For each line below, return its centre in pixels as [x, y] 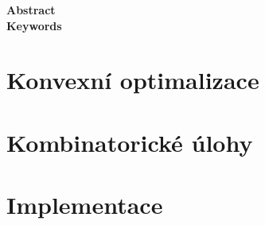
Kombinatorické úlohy [130, 142]
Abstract [31, 10]
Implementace [85, 205]
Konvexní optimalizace [133, 80]
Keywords [34, 25]
